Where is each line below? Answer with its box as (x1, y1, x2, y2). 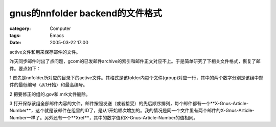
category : (9, 25, 31, 31)
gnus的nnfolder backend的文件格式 (9, 8, 162, 19)
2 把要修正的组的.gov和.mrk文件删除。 (9, 91, 90, 97)
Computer (50, 25, 71, 31)
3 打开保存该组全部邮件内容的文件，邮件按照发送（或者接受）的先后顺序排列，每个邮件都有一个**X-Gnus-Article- (9, 101, 249, 107)
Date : (9, 40, 21, 46)
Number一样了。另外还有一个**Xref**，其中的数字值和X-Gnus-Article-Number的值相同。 (9, 114, 198, 120)
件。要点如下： (9, 65, 41, 71)
